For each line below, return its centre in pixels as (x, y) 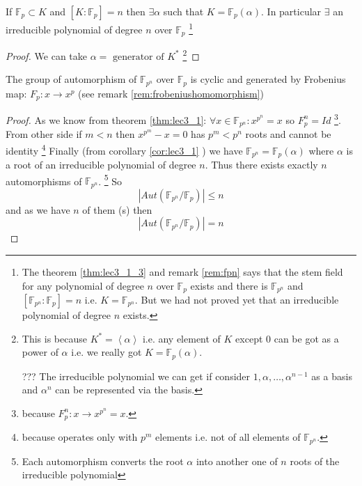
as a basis (332, 376)
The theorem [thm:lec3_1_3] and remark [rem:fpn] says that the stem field (182, 271)
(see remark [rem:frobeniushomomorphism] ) (171, 93)
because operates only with (80, 437)
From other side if (44, 134)
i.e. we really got (107, 352)
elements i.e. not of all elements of (228, 437)
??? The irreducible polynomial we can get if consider (136, 376)
